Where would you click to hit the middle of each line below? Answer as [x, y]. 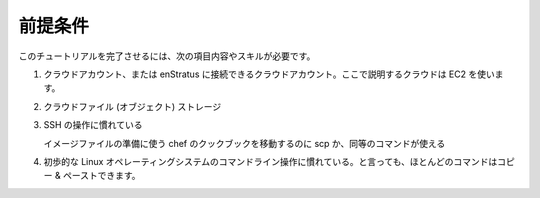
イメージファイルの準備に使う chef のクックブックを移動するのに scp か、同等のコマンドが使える [244, 143]
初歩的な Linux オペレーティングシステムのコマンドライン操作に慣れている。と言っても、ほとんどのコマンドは [270, 161]
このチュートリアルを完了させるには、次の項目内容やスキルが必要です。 [167, 56]
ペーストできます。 [101, 176]
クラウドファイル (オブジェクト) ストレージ [132, 106]
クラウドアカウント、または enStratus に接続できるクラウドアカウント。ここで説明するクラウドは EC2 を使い [269, 74]
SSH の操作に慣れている [93, 125]
